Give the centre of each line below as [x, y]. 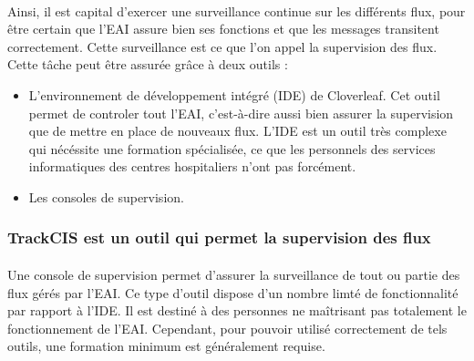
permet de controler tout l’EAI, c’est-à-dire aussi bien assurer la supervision [241, 113]
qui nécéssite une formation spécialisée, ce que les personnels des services [232, 148]
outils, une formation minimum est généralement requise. [166, 346]
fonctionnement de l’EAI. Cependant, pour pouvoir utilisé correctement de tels [227, 328]
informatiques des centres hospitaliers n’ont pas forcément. [192, 166]
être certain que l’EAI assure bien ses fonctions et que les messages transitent [223, 29]
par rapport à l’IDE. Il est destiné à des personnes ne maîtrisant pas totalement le [237, 310]
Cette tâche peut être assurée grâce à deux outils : [148, 64]
